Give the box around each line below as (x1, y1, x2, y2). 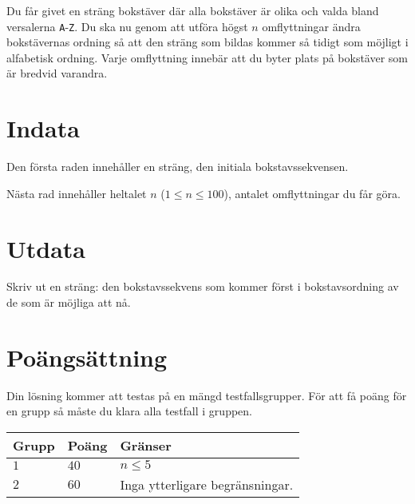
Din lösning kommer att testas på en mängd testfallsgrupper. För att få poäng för (6, 387, 407, 403)
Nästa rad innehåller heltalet (6, 185, 147, 201)
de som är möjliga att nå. (6, 294, 131, 311)
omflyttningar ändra (262, 18, 361, 34)
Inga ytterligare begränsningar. (120, 474, 294, 494)
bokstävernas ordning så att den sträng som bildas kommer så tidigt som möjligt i (6, 34, 409, 50)
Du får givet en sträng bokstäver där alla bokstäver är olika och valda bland (6, 2, 379, 18)
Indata (6, 112, 80, 145)
